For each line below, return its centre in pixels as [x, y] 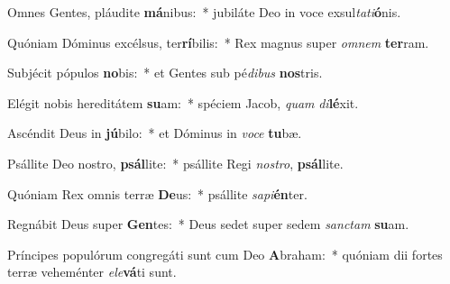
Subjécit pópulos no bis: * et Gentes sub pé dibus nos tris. [165, 73]
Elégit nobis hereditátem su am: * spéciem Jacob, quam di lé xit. [183, 102]
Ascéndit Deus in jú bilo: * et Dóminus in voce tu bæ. [155, 133]
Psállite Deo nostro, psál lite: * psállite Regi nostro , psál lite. [175, 163]
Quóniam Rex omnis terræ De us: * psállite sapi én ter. [157, 193]
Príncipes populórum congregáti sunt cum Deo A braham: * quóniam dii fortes [225, 254]
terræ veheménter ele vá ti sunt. [92, 272]
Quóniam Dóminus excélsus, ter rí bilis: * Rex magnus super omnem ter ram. [218, 42]
